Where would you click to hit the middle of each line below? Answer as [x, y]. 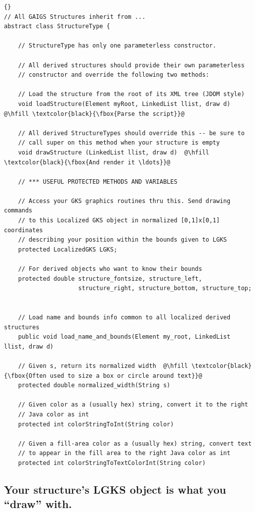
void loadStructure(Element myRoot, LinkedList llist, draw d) [124, 104]
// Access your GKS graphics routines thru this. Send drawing [124, 201]
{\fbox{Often [25, 376]
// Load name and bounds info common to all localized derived [124, 317]
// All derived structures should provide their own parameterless [131, 65]
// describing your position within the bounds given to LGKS [123, 240]
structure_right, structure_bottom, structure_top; [165, 288]
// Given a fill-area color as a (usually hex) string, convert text [135, 443]
